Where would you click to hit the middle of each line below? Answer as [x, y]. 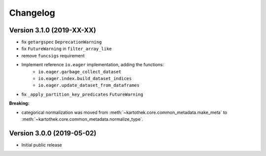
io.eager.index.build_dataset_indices [85, 79]
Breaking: [19, 104]
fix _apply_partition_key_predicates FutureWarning [82, 94]
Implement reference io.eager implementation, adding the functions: [93, 65]
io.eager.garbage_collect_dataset [80, 72]
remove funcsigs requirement [53, 55]
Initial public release [42, 145]
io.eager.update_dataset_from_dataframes [89, 85]
